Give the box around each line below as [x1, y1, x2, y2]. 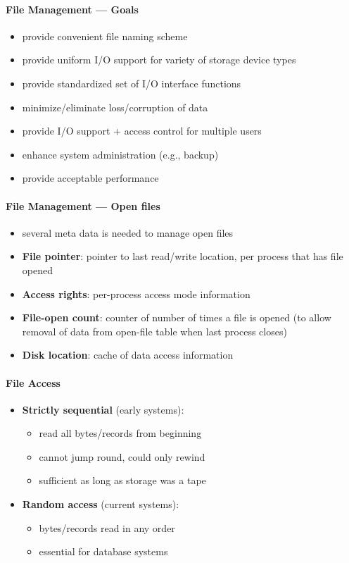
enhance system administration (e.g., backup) [22, 147, 219, 161]
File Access [6, 375, 61, 390]
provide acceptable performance [22, 171, 159, 185]
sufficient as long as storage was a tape [39, 473, 206, 488]
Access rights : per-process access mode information [22, 286, 250, 301]
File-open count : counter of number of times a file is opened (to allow [22, 310, 331, 325]
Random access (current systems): [22, 497, 179, 512]
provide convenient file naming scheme [22, 28, 188, 43]
